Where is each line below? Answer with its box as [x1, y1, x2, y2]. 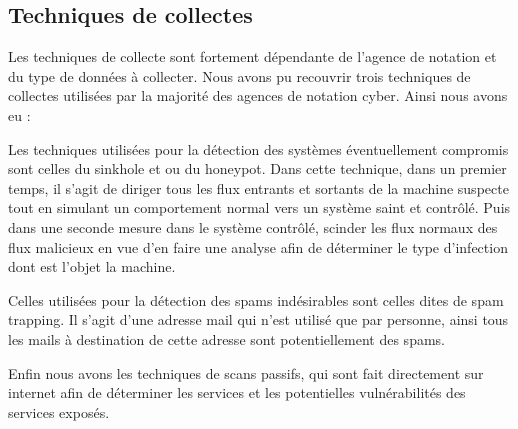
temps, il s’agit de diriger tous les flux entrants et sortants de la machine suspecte [8, 177, 509, 198]
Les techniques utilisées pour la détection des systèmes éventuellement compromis [8, 138, 509, 159]
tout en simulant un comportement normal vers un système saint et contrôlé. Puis [8, 197, 511, 218]
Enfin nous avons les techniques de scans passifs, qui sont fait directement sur [8, 362, 484, 383]
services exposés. [8, 401, 110, 422]
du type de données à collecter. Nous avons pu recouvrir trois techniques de [8, 65, 471, 86]
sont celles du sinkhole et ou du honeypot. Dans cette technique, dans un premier [8, 158, 507, 179]
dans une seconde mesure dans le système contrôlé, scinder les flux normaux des [8, 216, 498, 237]
